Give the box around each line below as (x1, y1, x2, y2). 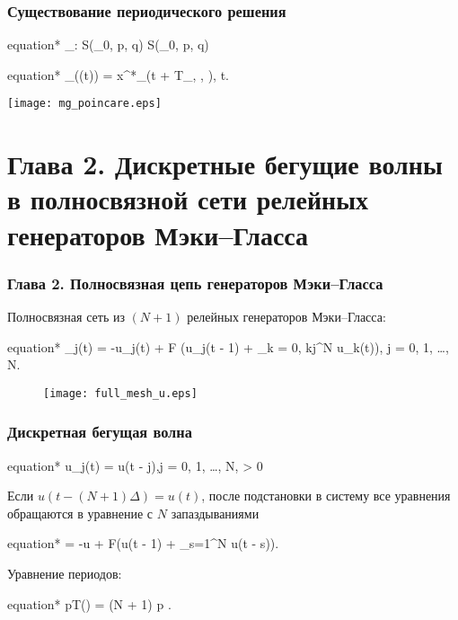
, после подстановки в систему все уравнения (201, 486, 451, 505)
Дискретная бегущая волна (7, 421, 192, 443)
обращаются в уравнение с (7, 503, 154, 522)
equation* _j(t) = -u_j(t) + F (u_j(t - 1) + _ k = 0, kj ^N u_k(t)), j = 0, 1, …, (7, 337, 449, 356)
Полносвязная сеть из (7, 307, 125, 326)
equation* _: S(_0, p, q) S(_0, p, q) (7, 35, 209, 54)
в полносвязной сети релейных (7, 181, 369, 217)
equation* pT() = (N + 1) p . (7, 594, 172, 613)
